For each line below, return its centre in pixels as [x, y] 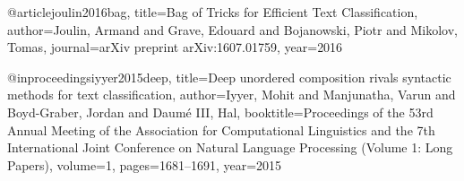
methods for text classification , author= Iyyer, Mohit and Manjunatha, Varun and [232, 95]
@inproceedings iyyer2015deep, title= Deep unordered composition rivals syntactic [229, 77]
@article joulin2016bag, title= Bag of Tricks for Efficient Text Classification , [213, 12]
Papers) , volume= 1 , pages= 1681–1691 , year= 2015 [145, 164]
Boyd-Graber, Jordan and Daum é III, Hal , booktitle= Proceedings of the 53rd [220, 112]
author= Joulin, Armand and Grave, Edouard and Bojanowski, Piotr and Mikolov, [232, 29]
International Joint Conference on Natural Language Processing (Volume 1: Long [230, 147]
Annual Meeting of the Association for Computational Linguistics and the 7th [221, 129]
